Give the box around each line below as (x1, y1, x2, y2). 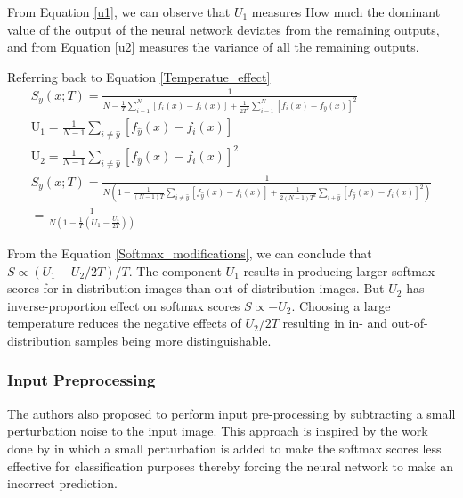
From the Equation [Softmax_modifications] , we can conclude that (7, 244, 372, 262)
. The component (128, 261, 222, 280)
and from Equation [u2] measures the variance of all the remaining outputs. (7, 37, 419, 56)
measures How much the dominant (251, 3, 441, 20)
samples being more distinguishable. (75, 331, 272, 349)
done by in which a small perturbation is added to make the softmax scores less (7, 438, 442, 457)
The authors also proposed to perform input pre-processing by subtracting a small (7, 404, 456, 422)
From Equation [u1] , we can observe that (7, 3, 231, 20)
